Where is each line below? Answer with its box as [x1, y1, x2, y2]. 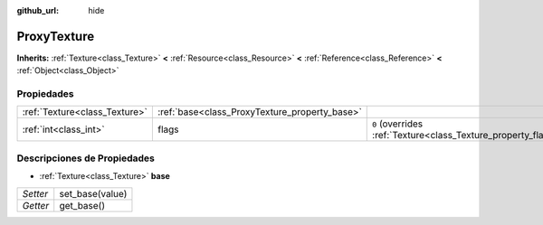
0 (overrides [372, 117, 424, 130]
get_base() [59, 199, 106, 211]
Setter [22, 187, 49, 200]
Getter [22, 199, 50, 211]
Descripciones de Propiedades [16, 152, 156, 164]
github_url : [16, 5, 59, 15]
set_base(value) [59, 187, 128, 200]
